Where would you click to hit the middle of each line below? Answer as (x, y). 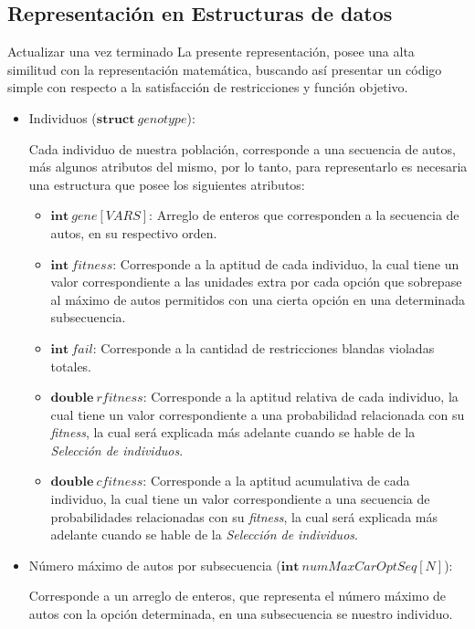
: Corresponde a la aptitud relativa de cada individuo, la (301, 397)
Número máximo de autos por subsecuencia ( (155, 565)
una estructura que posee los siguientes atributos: (167, 184)
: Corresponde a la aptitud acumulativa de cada (276, 481)
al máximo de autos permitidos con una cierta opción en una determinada (258, 299)
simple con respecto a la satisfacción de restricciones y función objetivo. (208, 87)
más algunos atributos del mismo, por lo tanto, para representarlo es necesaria (248, 167)
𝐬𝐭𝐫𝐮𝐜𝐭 (116, 119)
